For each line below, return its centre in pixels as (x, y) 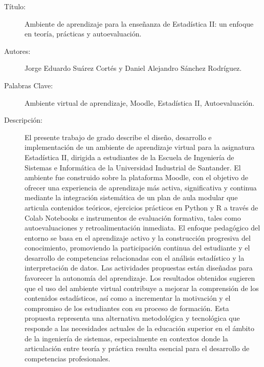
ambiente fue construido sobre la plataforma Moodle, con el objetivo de (137, 177)
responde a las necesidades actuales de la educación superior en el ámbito (139, 328)
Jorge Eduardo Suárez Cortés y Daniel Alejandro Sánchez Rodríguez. (133, 68)
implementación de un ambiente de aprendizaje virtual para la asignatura (140, 147)
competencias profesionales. (68, 358)
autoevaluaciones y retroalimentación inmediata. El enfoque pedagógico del (142, 228)
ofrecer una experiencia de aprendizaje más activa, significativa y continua (141, 187)
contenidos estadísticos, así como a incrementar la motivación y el (128, 298)
